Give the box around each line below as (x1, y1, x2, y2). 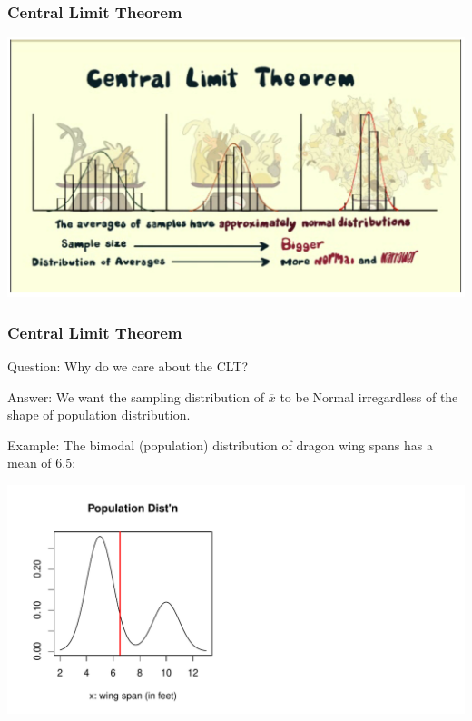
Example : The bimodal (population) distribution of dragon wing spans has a (7, 435, 433, 454)
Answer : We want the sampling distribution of (7, 387, 265, 406)
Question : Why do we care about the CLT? (7, 356, 249, 375)
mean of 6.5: (7, 453, 76, 472)
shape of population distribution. (7, 405, 191, 424)
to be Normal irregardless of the (280, 387, 458, 406)
